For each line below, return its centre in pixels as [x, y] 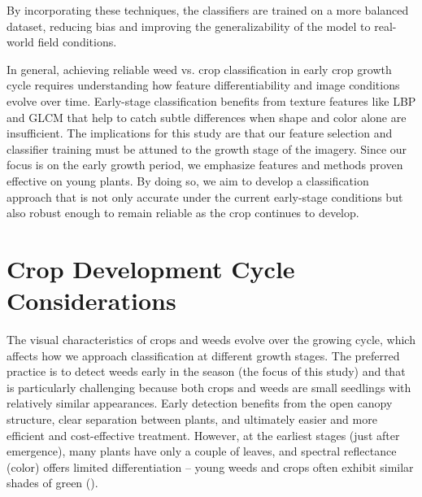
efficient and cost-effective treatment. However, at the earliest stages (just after [203, 435]
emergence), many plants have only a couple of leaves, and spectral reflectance [202, 451]
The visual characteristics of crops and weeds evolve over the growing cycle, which [211, 340]
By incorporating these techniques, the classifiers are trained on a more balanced [208, 10]
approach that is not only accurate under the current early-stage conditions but [205, 196]
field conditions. [77, 42]
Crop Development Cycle [151, 268]
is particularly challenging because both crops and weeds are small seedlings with [209, 387]
